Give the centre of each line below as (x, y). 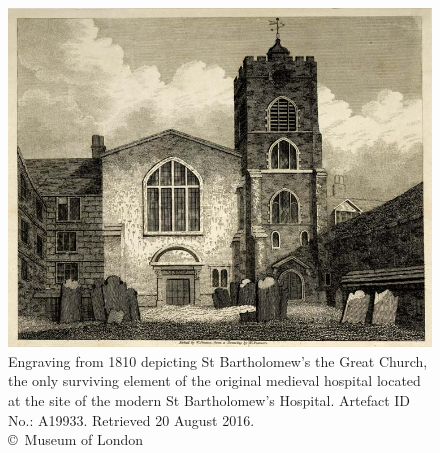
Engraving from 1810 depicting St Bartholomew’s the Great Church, (218, 360)
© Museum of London (76, 439)
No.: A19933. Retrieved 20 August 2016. (131, 419)
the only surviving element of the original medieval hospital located (214, 380)
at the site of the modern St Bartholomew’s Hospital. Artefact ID (209, 399)
